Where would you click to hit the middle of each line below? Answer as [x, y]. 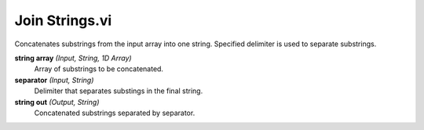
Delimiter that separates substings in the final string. [119, 91]
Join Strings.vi [63, 20]
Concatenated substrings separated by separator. [115, 113]
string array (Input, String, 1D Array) [73, 58]
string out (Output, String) [57, 102]
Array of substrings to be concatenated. [99, 69]
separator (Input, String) [54, 80]
